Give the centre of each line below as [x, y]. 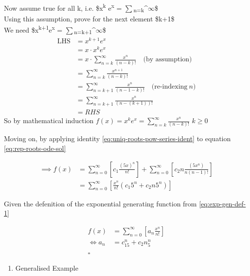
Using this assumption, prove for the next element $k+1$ [89, 18]
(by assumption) [168, 60]
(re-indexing [170, 87]
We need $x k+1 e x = [33, 29]
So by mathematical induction [49, 120]
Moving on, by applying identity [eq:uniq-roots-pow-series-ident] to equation [117, 138]
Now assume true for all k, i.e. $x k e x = [63, 7]
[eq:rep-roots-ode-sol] [35, 148]
